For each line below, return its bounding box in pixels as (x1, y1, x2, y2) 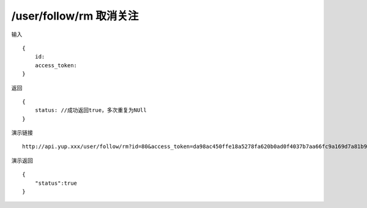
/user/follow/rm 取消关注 (11, 9, 139, 23)
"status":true (34, 179, 78, 187)
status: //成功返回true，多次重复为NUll (34, 107, 147, 114)
